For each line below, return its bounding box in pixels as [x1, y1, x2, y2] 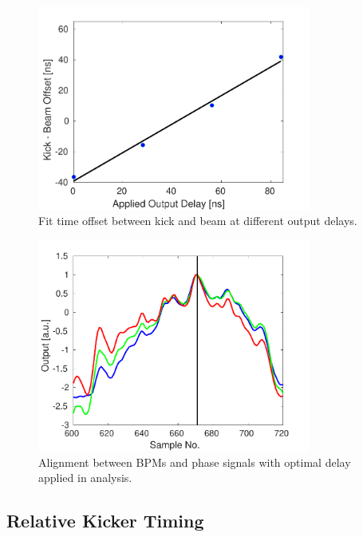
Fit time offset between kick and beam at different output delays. [38, 212, 357, 229]
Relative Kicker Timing [6, 508, 204, 533]
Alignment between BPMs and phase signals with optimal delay [38, 453, 351, 470]
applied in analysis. [38, 469, 132, 486]
